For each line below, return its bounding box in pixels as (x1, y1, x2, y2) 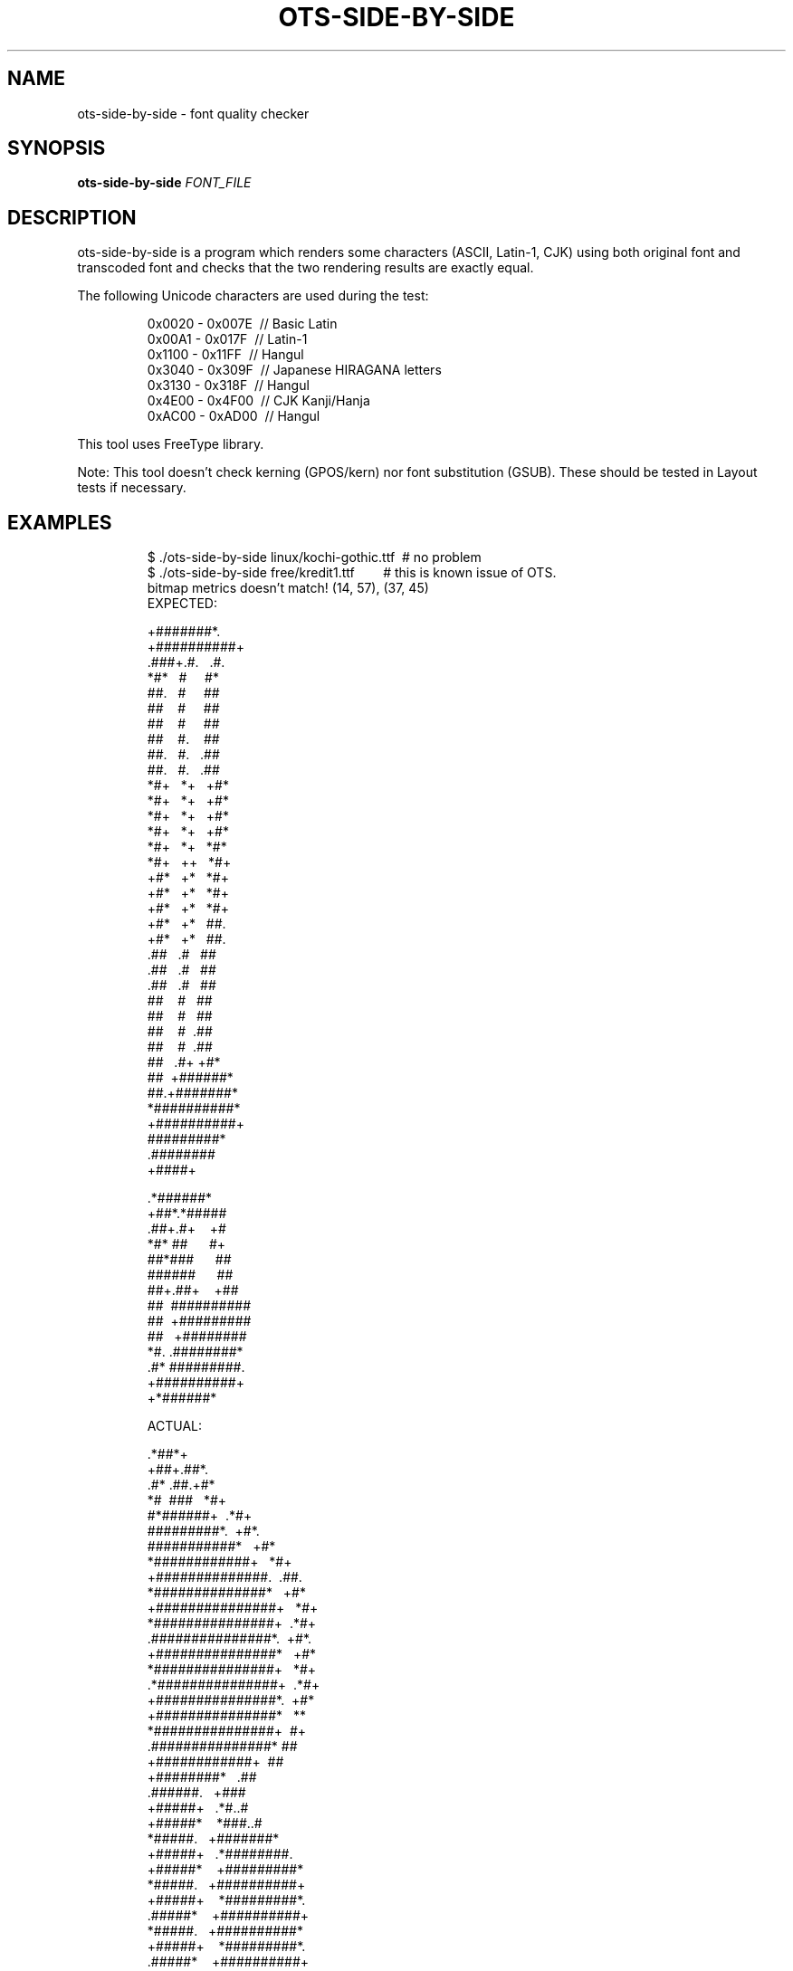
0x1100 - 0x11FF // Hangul (147, 347, 304, 363)
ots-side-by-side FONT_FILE (77, 175, 252, 191)
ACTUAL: (147, 1418, 202, 1434)
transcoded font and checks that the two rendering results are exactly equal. (77, 260, 534, 276)
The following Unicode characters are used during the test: (77, 288, 429, 304)
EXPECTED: (147, 595, 217, 612)
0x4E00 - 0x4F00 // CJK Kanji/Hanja (147, 393, 370, 409)
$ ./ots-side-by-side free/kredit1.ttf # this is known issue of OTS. (147, 565, 557, 581)
